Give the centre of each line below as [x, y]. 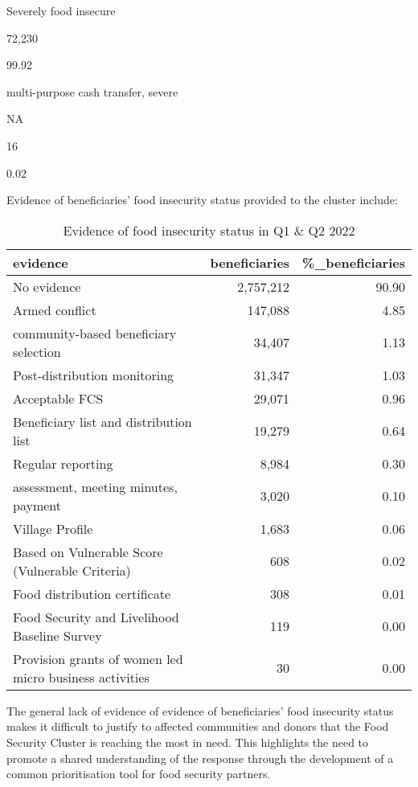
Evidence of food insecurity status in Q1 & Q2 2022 [209, 230]
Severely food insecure [61, 10]
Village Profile [53, 528]
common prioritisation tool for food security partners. [139, 774]
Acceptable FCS [58, 398]
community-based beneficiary [95, 333]
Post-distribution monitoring [94, 375]
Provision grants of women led [98, 658]
